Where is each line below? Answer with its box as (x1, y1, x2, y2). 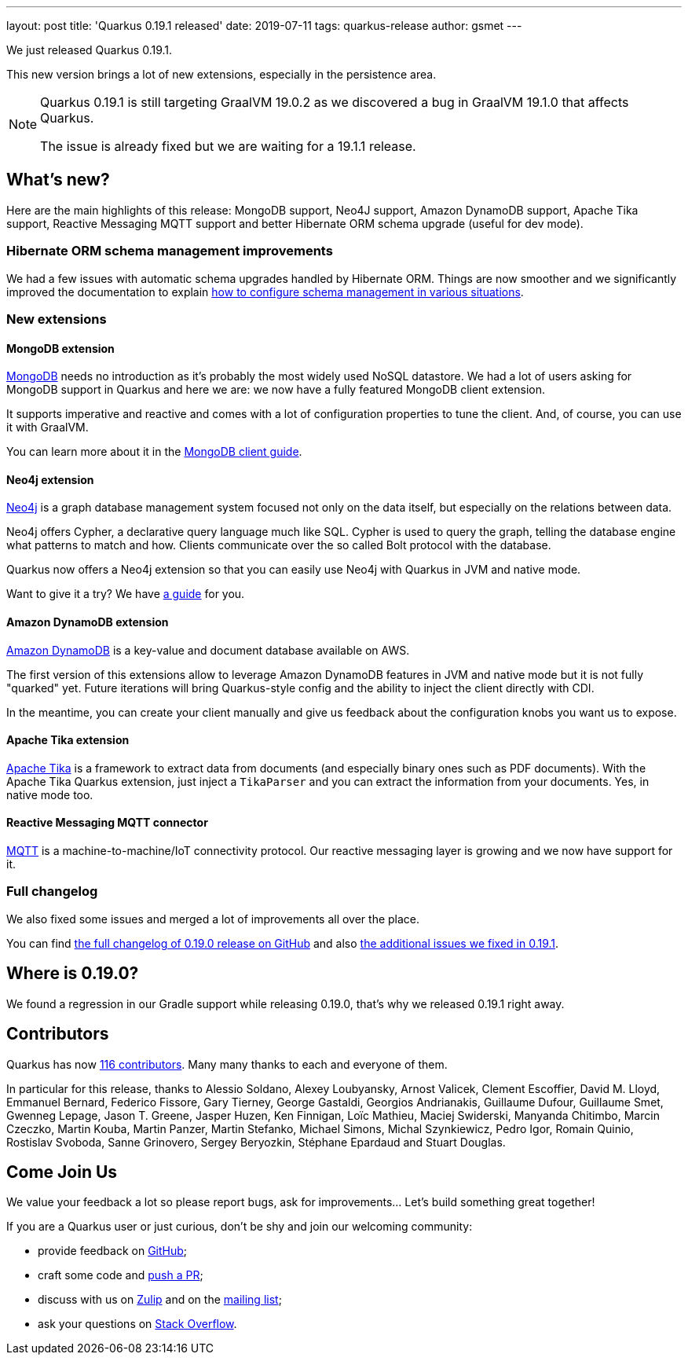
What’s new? (6, 170, 110, 190)
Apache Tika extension (6, 733, 130, 747)
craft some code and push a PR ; (38, 1268, 203, 1282)
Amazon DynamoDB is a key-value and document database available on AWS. (6, 643, 410, 657)
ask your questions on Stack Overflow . (38, 1317, 237, 1331)
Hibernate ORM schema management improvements (6, 243, 333, 259)
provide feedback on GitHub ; (38, 1244, 188, 1258)
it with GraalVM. (6, 420, 89, 435)
